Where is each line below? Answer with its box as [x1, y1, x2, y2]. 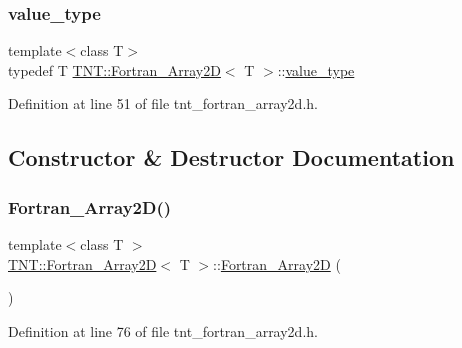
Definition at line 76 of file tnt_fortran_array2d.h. [8, 320, 318, 341]
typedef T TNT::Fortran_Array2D [8, 59, 221, 80]
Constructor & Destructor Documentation [8, 142, 455, 173]
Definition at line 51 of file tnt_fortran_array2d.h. [8, 93, 318, 114]
